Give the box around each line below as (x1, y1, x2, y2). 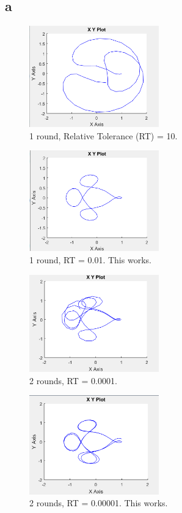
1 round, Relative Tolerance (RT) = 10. (29, 129, 178, 142)
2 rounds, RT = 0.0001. (29, 374, 117, 387)
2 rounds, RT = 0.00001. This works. (29, 496, 168, 509)
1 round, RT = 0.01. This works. (29, 253, 151, 266)
